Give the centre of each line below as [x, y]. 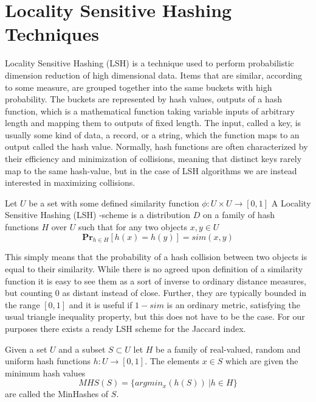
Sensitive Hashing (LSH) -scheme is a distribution [98, 215]
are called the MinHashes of [57, 394]
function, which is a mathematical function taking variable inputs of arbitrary [150, 111]
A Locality [291, 203]
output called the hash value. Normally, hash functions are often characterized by [156, 146]
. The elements [172, 361]
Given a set [26, 349]
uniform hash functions [48, 361]
